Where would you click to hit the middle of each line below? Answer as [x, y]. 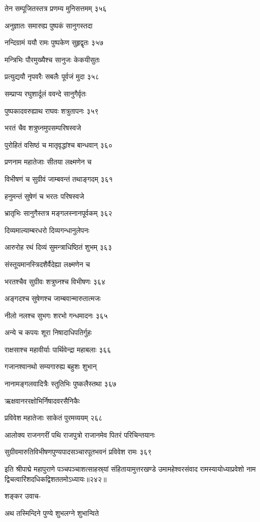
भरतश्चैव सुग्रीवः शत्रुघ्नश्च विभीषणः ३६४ [55, 281]
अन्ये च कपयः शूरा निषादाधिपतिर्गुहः [48, 332]
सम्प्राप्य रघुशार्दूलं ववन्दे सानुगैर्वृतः [46, 93]
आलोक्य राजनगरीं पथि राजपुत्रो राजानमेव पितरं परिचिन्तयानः [80, 434]
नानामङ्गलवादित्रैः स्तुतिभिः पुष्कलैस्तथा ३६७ [61, 384]
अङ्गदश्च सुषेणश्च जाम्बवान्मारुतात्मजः [53, 298]
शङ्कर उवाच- [23, 496]
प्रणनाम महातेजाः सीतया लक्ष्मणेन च [48, 162]
